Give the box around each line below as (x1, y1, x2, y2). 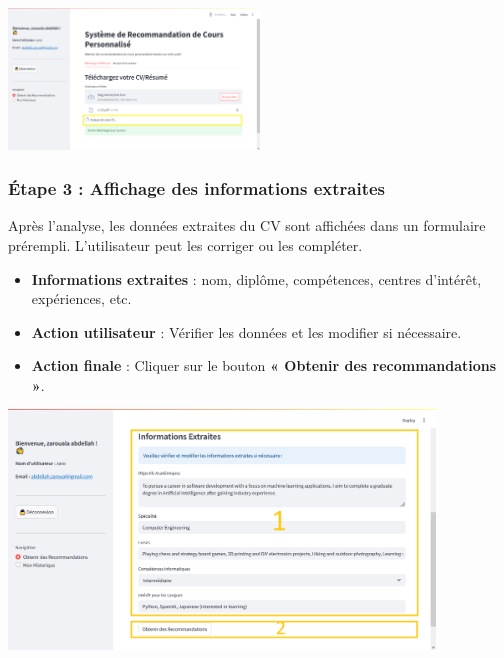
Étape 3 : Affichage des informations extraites (8, 176, 386, 201)
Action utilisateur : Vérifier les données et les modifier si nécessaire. (31, 321, 462, 342)
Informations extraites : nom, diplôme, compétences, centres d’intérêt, (31, 268, 482, 289)
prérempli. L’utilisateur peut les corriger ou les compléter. (8, 234, 363, 255)
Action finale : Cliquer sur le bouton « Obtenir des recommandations (31, 355, 497, 376)
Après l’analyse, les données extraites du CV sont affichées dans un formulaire (8, 215, 486, 236)
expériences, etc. (31, 288, 132, 309)
